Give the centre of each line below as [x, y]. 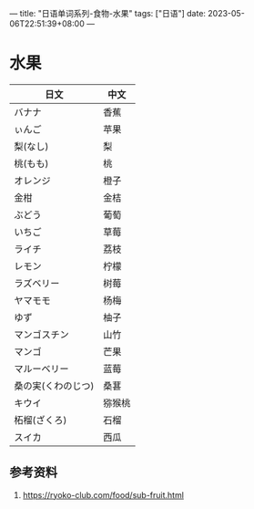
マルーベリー [42, 369]
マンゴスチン [42, 334]
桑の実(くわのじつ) [54, 386]
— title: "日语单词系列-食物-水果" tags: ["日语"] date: [108, 13]
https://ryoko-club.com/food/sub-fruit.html [103, 494]
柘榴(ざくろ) [41, 420]
